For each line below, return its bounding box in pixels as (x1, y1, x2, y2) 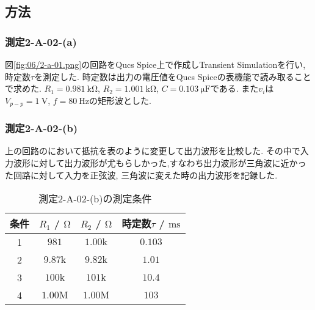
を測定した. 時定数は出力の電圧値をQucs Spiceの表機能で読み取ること (34, 70, 311, 83)
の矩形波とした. (89, 94, 151, 106)
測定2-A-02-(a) (5, 34, 77, 49)
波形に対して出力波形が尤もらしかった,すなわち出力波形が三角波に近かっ (13, 157, 306, 169)
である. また (210, 82, 259, 95)
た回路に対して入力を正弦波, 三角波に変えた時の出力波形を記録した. (5, 168, 278, 181)
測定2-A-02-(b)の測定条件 (38, 191, 152, 206)
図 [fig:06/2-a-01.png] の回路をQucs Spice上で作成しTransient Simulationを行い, (5, 58, 306, 70)
